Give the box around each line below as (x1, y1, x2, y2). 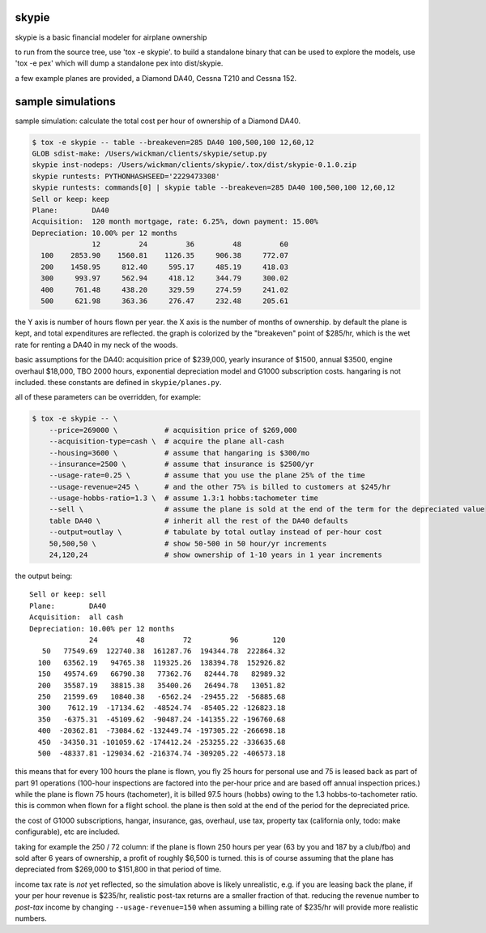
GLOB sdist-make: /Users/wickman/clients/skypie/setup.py (32, 148, 267, 158)
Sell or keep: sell (29, 590, 107, 599)
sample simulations (15, 94, 117, 109)
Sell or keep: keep (32, 195, 109, 203)
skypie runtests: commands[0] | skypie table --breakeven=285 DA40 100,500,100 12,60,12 (32, 183, 396, 192)
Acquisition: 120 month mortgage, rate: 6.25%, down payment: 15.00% (32, 217, 319, 226)
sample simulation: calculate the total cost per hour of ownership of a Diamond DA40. (15, 116, 301, 126)
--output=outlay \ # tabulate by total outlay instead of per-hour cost (49, 528, 382, 537)
